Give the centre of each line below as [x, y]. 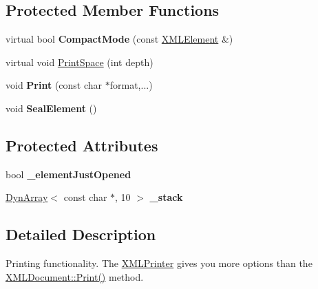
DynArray [27, 197]
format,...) [131, 85]
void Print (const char [54, 85]
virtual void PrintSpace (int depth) [79, 62]
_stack [166, 197]
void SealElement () [51, 108]
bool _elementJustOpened [68, 174]
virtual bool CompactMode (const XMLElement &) [119, 39]
